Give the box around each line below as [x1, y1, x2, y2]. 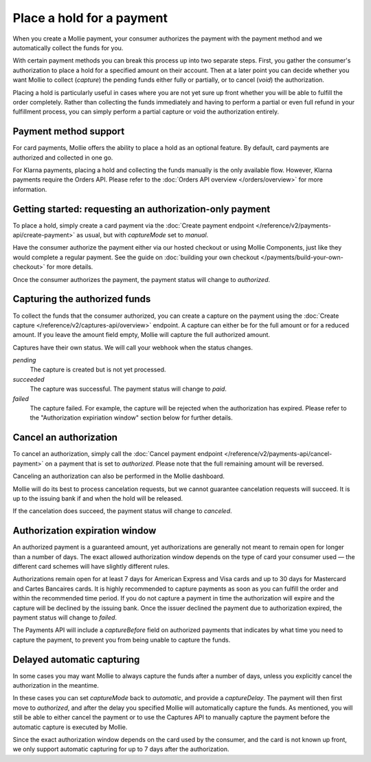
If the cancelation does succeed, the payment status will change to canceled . [12, 507, 233, 515]
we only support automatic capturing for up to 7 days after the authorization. [12, 745, 229, 753]
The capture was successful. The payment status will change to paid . [30, 385, 227, 393]
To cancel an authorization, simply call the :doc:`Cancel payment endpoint [12, 450, 223, 458]
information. [12, 185, 47, 193]
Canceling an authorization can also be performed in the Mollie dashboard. [12, 472, 225, 481]
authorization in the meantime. [12, 682, 100, 689]
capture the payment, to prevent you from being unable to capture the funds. [12, 635, 231, 644]
